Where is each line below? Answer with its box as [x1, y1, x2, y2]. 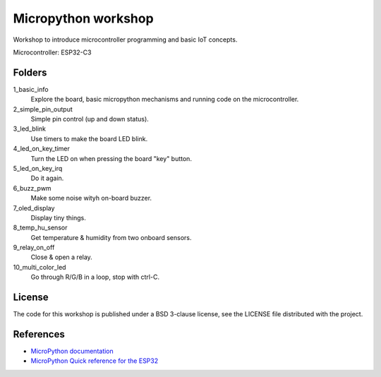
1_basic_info [13, 85, 49, 93]
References [13, 328, 65, 340]
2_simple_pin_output [13, 104, 73, 113]
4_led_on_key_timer [13, 145, 71, 153]
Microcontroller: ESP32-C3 [13, 48, 92, 56]
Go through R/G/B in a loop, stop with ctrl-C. [30, 273, 160, 282]
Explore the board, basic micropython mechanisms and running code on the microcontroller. [30, 95, 299, 104]
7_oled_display [13, 203, 55, 212]
